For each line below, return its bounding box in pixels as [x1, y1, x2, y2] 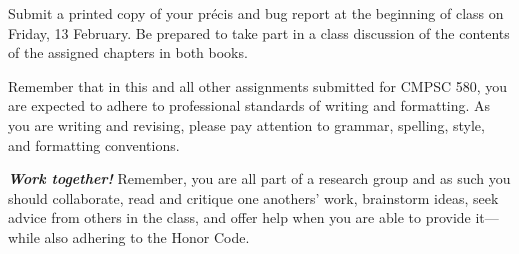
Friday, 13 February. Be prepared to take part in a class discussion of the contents [8, 22, 510, 43]
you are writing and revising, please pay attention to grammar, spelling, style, [8, 114, 485, 135]
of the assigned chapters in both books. [8, 42, 248, 63]
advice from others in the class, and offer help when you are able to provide [8, 207, 471, 228]
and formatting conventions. [8, 134, 180, 155]
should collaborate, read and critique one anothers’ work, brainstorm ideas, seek [8, 187, 499, 208]
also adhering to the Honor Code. [44, 226, 250, 247]
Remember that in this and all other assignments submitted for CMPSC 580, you [8, 75, 508, 96]
